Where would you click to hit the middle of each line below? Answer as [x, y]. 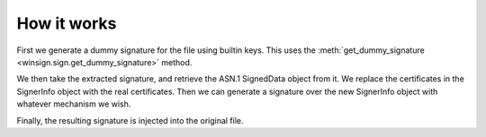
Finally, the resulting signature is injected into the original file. [130, 120]
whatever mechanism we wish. [74, 104]
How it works [67, 23]
